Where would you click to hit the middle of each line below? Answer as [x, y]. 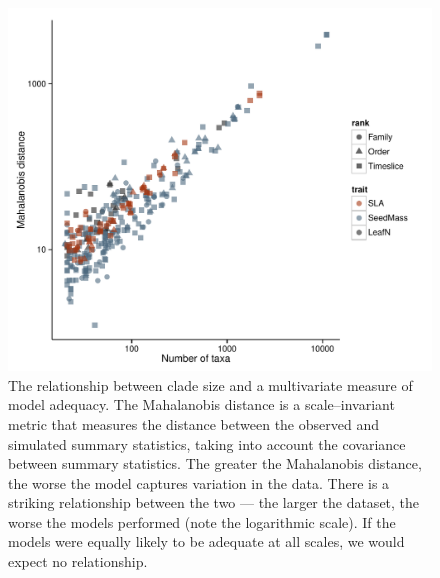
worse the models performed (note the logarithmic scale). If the [202, 521]
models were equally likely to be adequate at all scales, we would [206, 541]
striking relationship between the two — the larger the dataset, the [214, 502]
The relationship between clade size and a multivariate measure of [210, 384]
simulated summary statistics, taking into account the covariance [207, 443]
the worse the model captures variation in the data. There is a [199, 482]
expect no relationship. [78, 561]
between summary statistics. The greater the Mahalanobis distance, [215, 463]
